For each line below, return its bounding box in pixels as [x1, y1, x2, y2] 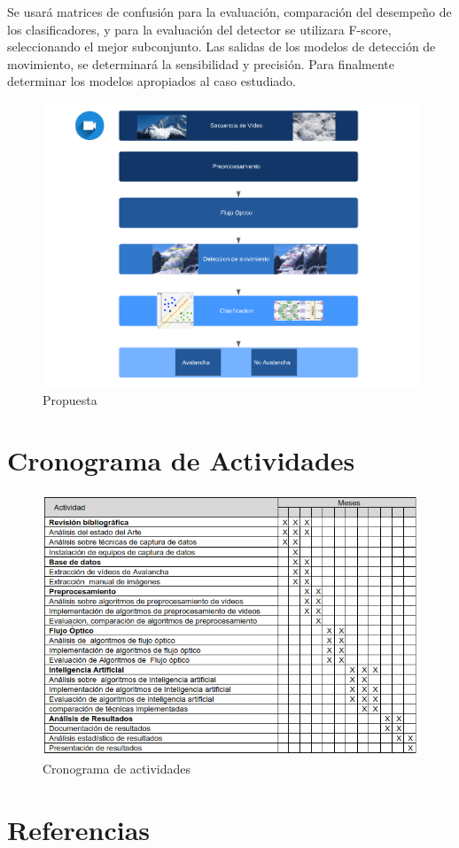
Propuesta [43, 390, 97, 408]
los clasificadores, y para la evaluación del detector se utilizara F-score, [7, 19, 392, 38]
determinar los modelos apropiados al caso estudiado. [7, 72, 297, 90]
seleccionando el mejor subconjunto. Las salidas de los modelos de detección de [7, 37, 436, 56]
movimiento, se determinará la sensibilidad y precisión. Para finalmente [7, 54, 394, 73]
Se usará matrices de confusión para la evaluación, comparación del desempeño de [7, 3, 452, 20]
